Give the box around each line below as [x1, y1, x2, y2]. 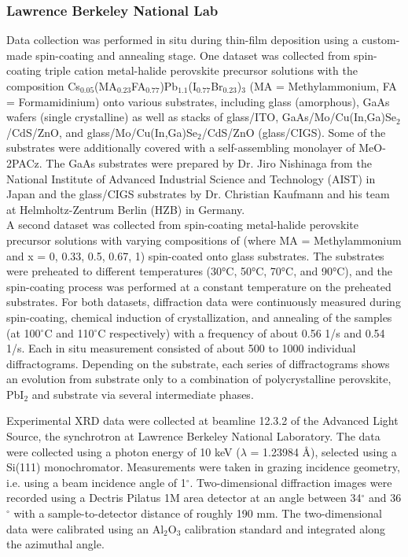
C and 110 [44, 324, 94, 341]
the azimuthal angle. [6, 536, 105, 552]
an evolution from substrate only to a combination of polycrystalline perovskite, [6, 371, 391, 387]
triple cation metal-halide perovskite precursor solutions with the [44, 62, 358, 79]
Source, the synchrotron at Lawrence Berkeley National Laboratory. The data [6, 428, 380, 444]
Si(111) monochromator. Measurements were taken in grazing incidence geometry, [6, 459, 400, 475]
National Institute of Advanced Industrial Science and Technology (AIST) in [6, 170, 376, 186]
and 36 [368, 489, 402, 506]
